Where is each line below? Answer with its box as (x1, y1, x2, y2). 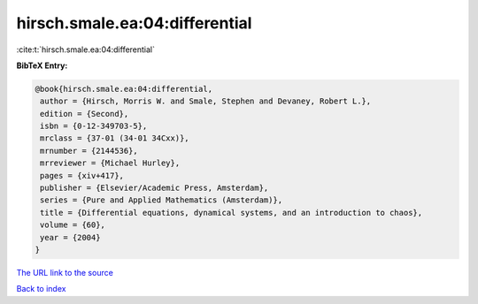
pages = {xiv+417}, (40, 171, 124, 180)
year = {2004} (40, 232, 101, 242)
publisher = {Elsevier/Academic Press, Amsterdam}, (40, 183, 269, 194)
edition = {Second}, (40, 109, 129, 118)
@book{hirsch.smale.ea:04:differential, (35, 84, 212, 94)
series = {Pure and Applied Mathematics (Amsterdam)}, (40, 195, 283, 205)
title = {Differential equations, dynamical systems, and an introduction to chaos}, (40, 208, 423, 217)
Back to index (16, 284, 66, 294)
